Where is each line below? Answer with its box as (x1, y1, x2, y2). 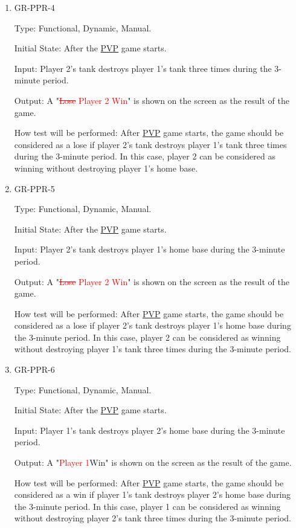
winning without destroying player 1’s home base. (14, 161, 198, 174)
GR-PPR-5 (14, 182, 55, 195)
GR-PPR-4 (14, 1, 55, 13)
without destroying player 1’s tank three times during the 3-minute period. (14, 343, 291, 355)
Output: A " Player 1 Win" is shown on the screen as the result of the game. (14, 456, 292, 469)
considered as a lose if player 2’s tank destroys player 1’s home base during (14, 319, 291, 332)
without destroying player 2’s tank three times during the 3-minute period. (14, 512, 291, 524)
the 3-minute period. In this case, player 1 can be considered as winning (14, 500, 281, 512)
